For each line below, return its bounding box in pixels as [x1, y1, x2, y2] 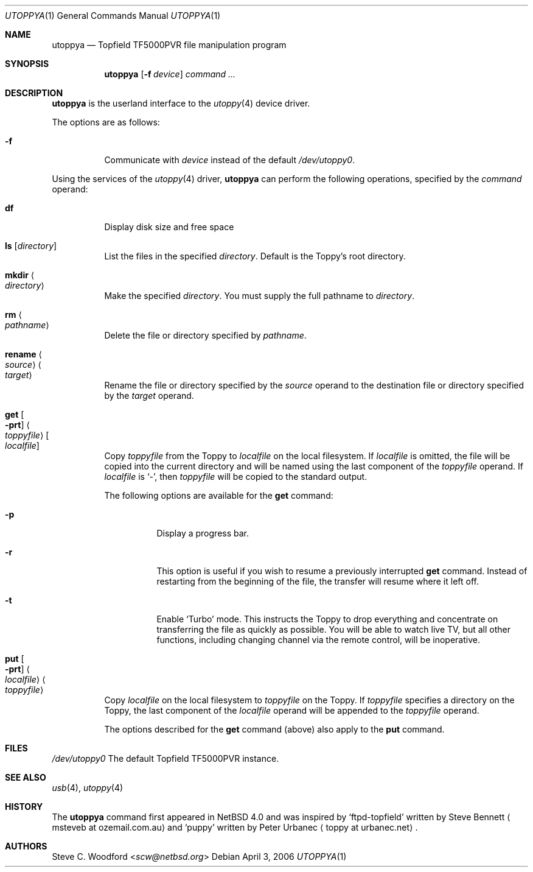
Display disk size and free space [104, 222, 234, 232]
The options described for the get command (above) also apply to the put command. [104, 724, 445, 734]
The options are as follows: [52, 117, 160, 127]
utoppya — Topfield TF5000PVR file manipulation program [52, 40, 287, 50]
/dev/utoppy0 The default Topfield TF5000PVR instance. [52, 753, 279, 764]
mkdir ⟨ [5, 270, 35, 280]
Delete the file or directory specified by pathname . [104, 330, 307, 340]
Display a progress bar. [156, 528, 249, 538]
